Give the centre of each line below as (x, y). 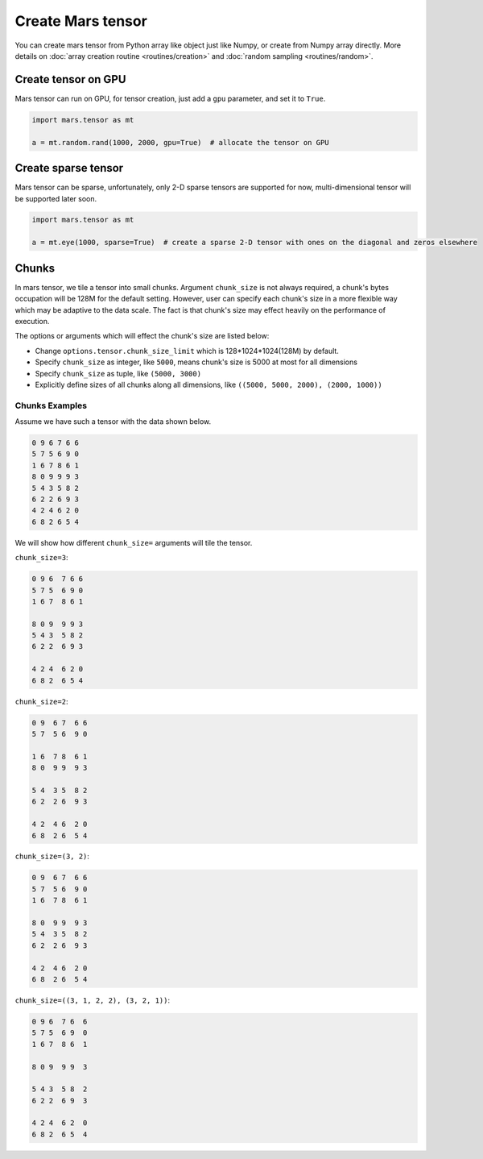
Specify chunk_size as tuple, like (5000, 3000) (118, 373)
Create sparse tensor (69, 168)
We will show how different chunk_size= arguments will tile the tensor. (134, 542)
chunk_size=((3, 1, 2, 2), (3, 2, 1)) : (93, 1000)
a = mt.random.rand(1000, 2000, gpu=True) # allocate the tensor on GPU (180, 142)
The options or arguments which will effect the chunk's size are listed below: (142, 336)
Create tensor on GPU (70, 79)
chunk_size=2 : (41, 701)
